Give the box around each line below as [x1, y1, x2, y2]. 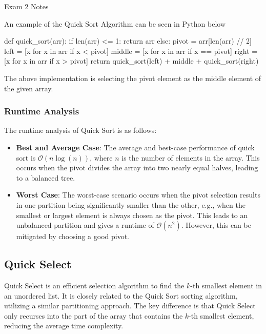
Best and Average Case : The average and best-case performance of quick [16, 142, 255, 152]
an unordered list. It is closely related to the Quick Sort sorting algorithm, [4, 290, 238, 301]
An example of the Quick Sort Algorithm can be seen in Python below [4, 18, 226, 29]
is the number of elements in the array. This [121, 152, 260, 163]
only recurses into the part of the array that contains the [4, 310, 183, 321]
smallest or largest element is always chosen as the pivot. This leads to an [16, 209, 248, 220]
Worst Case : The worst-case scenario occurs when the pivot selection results [16, 189, 260, 200]
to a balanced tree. [16, 172, 75, 183]
